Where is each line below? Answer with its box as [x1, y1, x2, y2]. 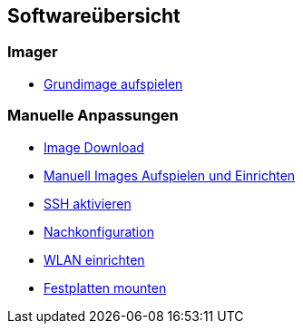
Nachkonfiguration [44, 223, 154, 239]
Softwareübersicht [7, 5, 181, 27]
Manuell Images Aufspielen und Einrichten [44, 167, 296, 183]
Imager [7, 43, 58, 62]
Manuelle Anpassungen [7, 106, 179, 125]
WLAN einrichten [44, 251, 145, 268]
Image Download [44, 139, 144, 155]
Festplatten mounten [44, 279, 167, 296]
